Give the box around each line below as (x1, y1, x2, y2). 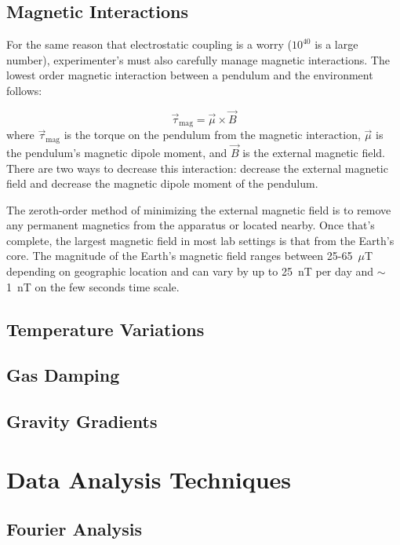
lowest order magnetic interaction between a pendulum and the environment (6, 67, 373, 83)
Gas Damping (6, 363, 120, 387)
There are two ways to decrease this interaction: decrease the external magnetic (6, 159, 388, 176)
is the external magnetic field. (242, 144, 385, 160)
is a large (315, 36, 358, 53)
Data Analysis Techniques (6, 463, 292, 495)
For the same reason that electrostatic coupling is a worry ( (6, 36, 292, 53)
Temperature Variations (6, 316, 205, 341)
